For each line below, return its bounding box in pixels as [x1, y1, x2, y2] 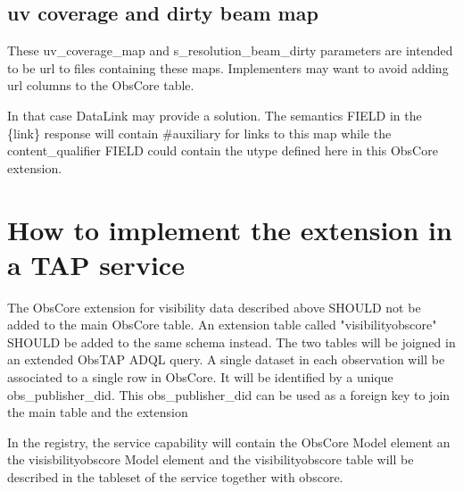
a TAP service [7, 246, 185, 282]
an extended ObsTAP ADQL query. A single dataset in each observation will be [7, 350, 445, 369]
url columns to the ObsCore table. [7, 76, 194, 95]
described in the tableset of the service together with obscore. [7, 468, 343, 487]
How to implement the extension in [7, 211, 452, 247]
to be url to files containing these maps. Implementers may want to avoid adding [7, 58, 449, 77]
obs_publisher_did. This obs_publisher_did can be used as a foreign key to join [7, 385, 451, 404]
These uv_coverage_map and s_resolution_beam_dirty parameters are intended [7, 41, 453, 60]
